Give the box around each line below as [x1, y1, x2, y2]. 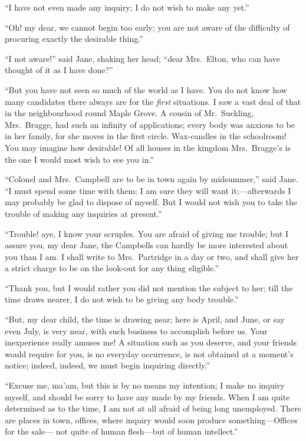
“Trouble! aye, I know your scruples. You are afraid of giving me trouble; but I [5, 227, 289, 239]
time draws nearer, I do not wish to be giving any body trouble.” [5, 293, 239, 305]
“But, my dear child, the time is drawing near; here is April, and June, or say [5, 313, 285, 325]
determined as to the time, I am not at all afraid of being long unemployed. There [5, 402, 302, 414]
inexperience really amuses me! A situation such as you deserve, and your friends [5, 336, 297, 348]
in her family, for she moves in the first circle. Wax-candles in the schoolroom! [5, 130, 287, 142]
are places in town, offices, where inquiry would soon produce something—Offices [5, 413, 298, 426]
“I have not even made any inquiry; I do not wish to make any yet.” [5, 1, 249, 13]
